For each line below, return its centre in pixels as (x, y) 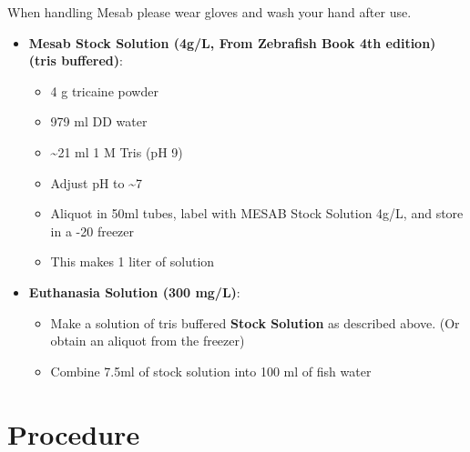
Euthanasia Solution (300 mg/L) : (134, 291)
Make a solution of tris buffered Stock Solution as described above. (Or (255, 322)
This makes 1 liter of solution (133, 261)
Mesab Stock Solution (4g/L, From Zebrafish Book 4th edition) (232, 42)
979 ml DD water (99, 121)
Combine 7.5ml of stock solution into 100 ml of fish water (211, 371)
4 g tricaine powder (104, 90)
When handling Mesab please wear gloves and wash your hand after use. (209, 12)
